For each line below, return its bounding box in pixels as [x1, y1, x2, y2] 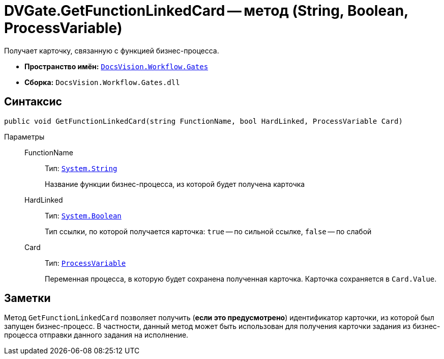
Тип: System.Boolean [45, 211, 122, 220]
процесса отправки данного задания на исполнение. [4, 330, 189, 340]
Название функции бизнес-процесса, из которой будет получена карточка [45, 179, 305, 188]
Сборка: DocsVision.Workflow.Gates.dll [24, 77, 180, 87]
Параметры [4, 132, 45, 141]
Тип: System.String [45, 163, 117, 173]
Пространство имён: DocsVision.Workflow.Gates [24, 62, 209, 71]
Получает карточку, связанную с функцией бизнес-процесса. [4, 46, 219, 55]
